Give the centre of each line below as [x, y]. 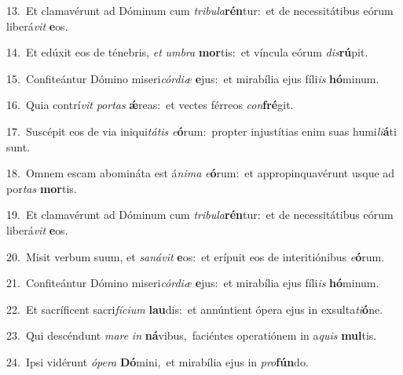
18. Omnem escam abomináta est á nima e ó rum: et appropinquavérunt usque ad [201, 173]
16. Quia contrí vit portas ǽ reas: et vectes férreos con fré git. [150, 105]
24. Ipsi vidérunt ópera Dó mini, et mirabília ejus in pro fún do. [158, 361]
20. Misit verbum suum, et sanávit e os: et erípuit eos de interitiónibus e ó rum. [196, 256]
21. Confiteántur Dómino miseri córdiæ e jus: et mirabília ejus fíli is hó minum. [193, 283]
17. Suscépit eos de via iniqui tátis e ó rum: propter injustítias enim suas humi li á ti [201, 131]
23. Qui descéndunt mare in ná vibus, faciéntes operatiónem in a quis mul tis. [192, 335]
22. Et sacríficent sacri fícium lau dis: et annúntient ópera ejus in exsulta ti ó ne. [195, 309]
